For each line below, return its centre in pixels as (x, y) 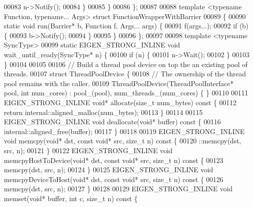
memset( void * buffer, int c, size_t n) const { (71, 198)
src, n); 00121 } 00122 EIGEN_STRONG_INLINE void (88, 150)
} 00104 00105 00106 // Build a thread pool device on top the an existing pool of (126, 64)
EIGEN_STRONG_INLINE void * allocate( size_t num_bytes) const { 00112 (120, 102)
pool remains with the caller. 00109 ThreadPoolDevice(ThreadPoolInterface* (119, 83)
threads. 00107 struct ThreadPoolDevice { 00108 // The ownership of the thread (125, 74)
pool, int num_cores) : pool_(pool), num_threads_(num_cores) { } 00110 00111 (126, 93)
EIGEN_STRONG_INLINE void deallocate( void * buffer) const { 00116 (112, 122)
